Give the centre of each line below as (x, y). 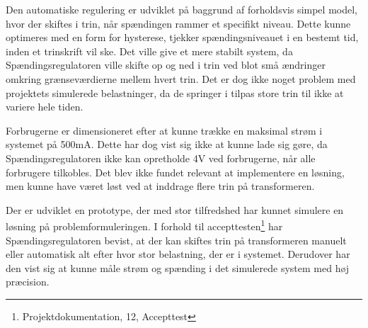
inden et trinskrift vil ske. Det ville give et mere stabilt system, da (149, 51)
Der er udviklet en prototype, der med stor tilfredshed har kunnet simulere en (175, 209)
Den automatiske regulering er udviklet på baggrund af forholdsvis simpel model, (182, 9)
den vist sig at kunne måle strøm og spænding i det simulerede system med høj (178, 267)
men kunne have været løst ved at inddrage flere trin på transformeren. (160, 186)
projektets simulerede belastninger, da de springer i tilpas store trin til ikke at (175, 92)
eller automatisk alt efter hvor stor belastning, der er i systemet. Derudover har (178, 254)
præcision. (28, 282)
